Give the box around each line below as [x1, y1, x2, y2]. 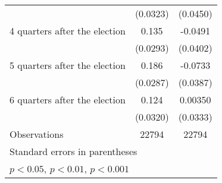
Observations [10, 127, 64, 141]
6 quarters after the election [10, 93, 126, 106]
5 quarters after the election [10, 58, 126, 72]
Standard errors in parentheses [10, 144, 137, 158]
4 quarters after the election [10, 24, 126, 37]
